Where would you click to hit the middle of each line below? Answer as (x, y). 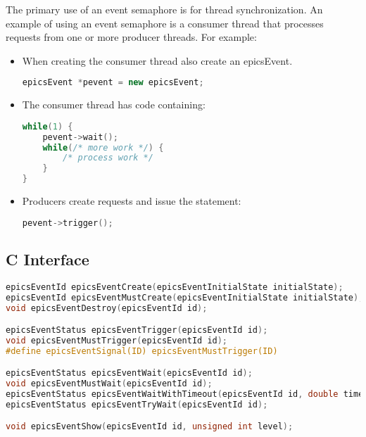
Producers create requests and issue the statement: (132, 201)
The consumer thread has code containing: (114, 104)
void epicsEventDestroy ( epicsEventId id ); (107, 308)
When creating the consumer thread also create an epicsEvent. (157, 60)
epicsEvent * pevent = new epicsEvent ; (113, 83)
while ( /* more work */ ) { (103, 147)
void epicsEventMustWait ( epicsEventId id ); (109, 384)
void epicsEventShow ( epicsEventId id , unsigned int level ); (150, 427)
